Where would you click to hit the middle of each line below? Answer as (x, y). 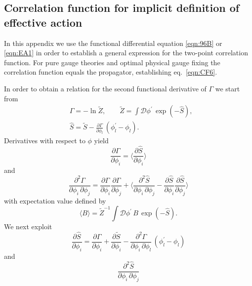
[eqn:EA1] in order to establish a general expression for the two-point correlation (126, 53)
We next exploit (28, 226)
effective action (43, 22)
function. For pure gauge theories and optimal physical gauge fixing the (112, 62)
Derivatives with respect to (45, 141)
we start (228, 88)
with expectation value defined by (55, 200)
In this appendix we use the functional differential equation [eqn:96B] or (113, 43)
